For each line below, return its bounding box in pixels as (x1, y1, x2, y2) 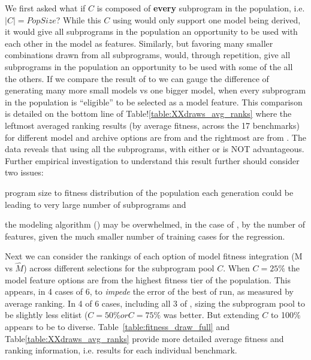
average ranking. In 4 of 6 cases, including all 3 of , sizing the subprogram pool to (5, 297, 305, 309)
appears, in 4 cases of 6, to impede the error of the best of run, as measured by (5, 285, 294, 298)
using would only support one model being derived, (112, 13, 301, 26)
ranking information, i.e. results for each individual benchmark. (5, 344, 237, 356)
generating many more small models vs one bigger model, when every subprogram (5, 84, 306, 96)
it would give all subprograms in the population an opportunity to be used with (5, 25, 298, 38)
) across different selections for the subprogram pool (23, 262, 215, 274)
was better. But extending (163, 308, 259, 321)
